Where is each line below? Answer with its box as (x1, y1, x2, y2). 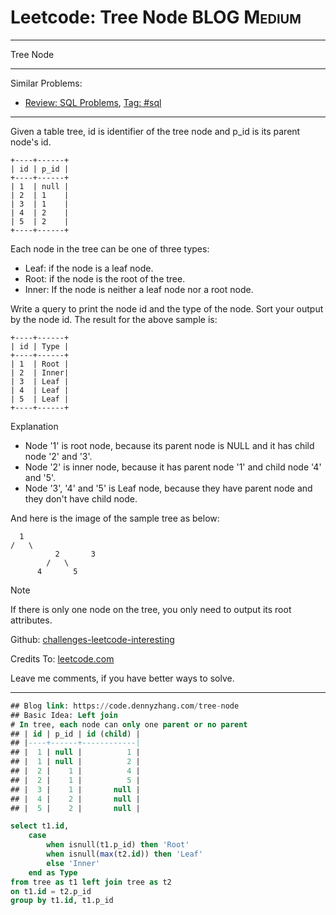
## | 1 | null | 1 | (10, 747, 141, 758)
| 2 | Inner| (10, 367, 70, 378)
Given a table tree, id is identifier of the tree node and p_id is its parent (10, 125, 301, 137)
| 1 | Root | (10, 359, 70, 369)
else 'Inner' (46, 858, 101, 868)
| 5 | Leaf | (10, 394, 70, 404)
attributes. (10, 614, 53, 626)
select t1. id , (10, 821, 70, 831)
